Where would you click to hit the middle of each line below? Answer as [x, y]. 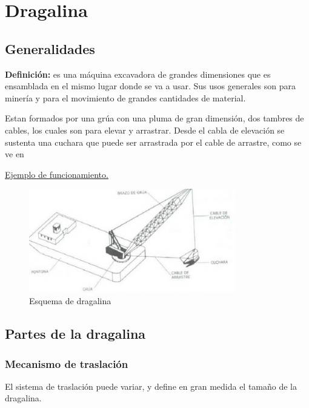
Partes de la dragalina [75, 334]
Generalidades [50, 48]
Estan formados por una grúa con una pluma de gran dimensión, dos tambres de [154, 118]
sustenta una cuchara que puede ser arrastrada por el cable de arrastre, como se [153, 142]
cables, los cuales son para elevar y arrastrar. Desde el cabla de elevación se [145, 130]
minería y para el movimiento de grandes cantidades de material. [125, 97]
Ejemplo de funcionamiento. [57, 174]
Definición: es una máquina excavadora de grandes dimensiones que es [138, 74]
